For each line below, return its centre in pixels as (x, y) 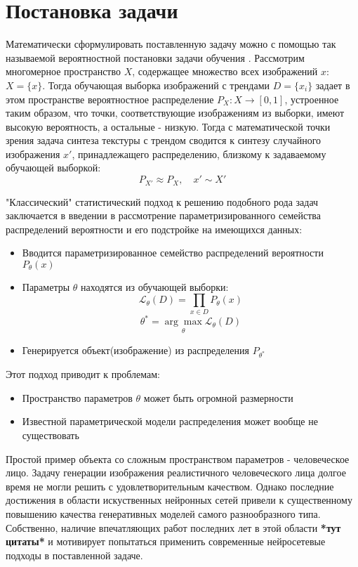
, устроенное (312, 99)
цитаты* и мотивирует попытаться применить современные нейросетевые (166, 541)
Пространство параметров (77, 397)
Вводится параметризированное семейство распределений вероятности (173, 253)
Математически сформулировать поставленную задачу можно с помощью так (171, 44)
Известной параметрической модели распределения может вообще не (170, 421)
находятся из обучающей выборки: (155, 286)
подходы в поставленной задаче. (74, 555)
